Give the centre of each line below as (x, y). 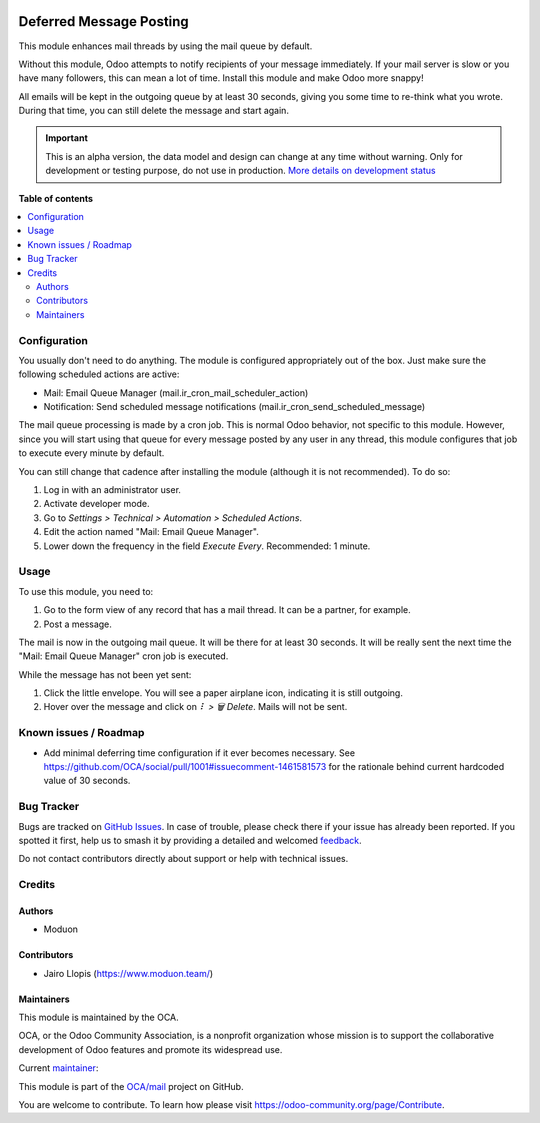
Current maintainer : (58, 1068)
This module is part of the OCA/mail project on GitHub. (131, 1086)
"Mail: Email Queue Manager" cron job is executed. (123, 656)
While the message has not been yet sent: (105, 674)
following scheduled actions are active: (99, 374)
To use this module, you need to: (86, 591)
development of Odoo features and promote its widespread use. (150, 1049)
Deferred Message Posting (103, 21)
